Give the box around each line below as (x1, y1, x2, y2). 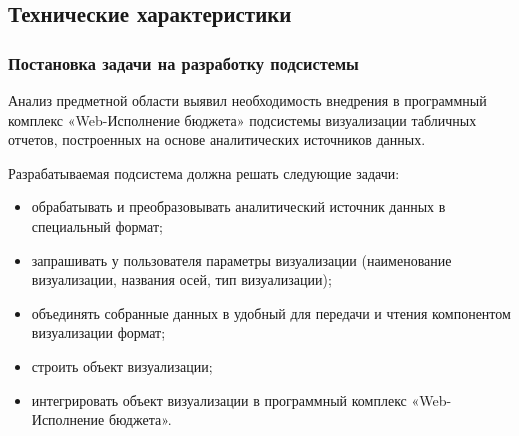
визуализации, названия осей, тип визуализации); (31, 269, 332, 290)
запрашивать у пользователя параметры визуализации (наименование (31, 249, 452, 270)
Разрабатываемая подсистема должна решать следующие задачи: (8, 162, 400, 183)
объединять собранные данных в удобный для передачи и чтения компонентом (31, 302, 511, 323)
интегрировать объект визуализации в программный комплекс (31, 389, 407, 410)
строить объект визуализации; (31, 355, 213, 376)
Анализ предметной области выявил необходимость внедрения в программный (8, 90, 487, 110)
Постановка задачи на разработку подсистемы (8, 50, 359, 75)
